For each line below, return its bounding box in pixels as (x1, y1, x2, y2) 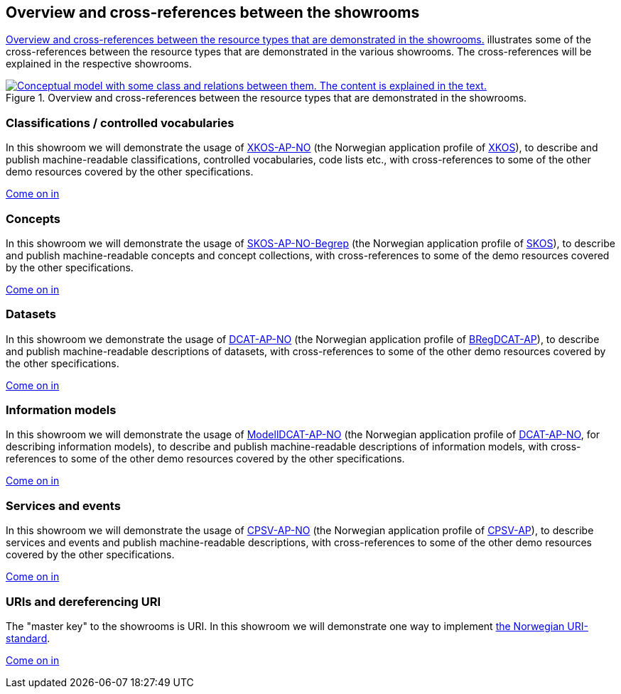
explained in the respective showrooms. (6, 58, 192, 70)
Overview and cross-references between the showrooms (6, 4, 420, 21)
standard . (6, 631, 50, 644)
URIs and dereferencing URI (6, 594, 161, 609)
